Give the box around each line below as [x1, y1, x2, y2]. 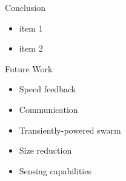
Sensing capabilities [19, 164, 91, 177]
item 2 [19, 42, 43, 55]
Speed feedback [19, 83, 76, 95]
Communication [19, 103, 78, 115]
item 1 [19, 21, 43, 34]
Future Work [5, 62, 53, 75]
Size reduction [19, 144, 72, 157]
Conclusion [5, 1, 45, 13]
